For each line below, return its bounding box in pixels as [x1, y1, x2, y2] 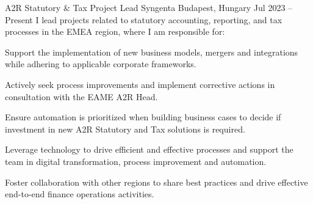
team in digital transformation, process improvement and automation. [5, 155, 267, 167]
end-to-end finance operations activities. [5, 188, 154, 200]
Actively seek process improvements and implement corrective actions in [5, 78, 275, 90]
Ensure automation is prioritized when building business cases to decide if [5, 111, 281, 123]
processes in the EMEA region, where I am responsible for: [5, 25, 225, 38]
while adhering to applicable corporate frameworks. [5, 57, 196, 70]
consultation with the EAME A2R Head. [5, 90, 158, 103]
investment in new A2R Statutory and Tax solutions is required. [5, 122, 245, 135]
